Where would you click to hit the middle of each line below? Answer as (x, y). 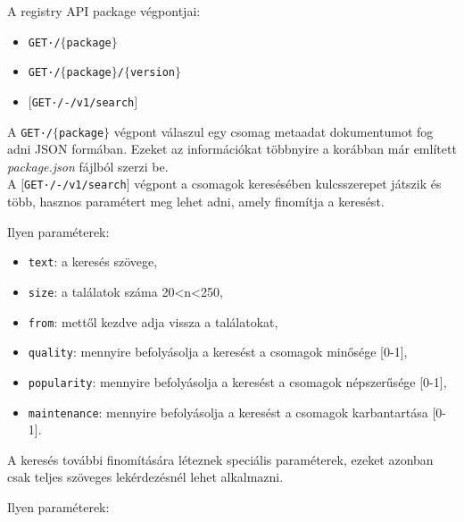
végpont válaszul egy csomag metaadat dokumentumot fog (273, 131)
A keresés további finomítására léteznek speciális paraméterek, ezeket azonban (220, 459)
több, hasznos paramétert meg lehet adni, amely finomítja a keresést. (196, 202)
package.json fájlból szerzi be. (88, 166)
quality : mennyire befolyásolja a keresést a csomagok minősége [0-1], (218, 352)
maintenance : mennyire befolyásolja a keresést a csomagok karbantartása (228, 412)
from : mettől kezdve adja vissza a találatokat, (153, 321)
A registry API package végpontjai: (104, 11)
